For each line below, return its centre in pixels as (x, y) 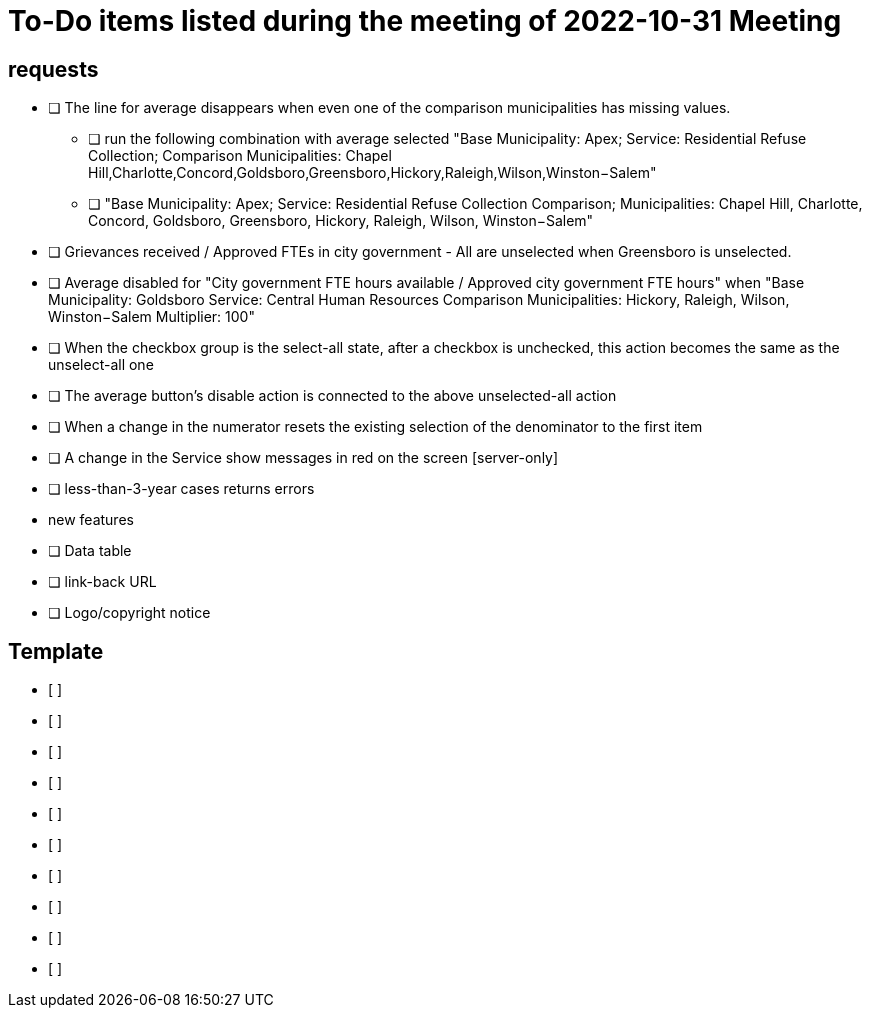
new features (91, 520)
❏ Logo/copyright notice (129, 613)
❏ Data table (90, 551)
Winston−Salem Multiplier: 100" (151, 317)
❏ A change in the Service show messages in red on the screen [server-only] (303, 458)
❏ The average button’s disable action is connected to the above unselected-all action (332, 396)
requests (53, 69)
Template (56, 651)
